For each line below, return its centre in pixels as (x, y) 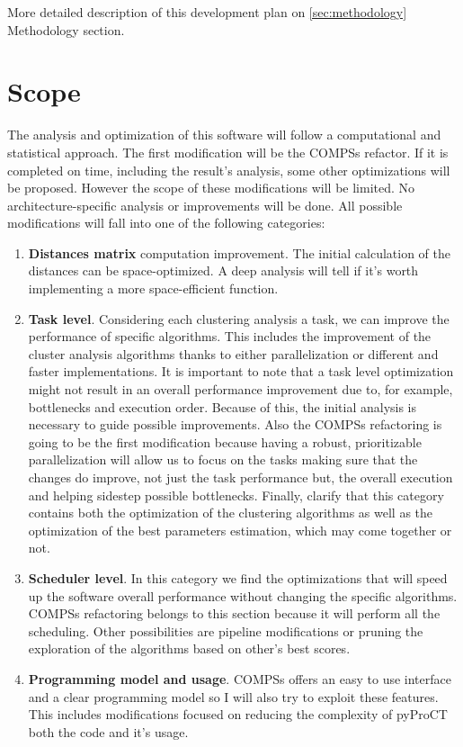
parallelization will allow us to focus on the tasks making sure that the (223, 459)
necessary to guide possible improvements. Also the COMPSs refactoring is (235, 424)
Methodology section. (66, 29)
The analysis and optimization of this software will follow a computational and (224, 135)
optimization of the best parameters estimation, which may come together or (240, 530)
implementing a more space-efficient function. (153, 288)
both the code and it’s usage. (108, 731)
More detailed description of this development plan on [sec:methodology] (207, 12)
